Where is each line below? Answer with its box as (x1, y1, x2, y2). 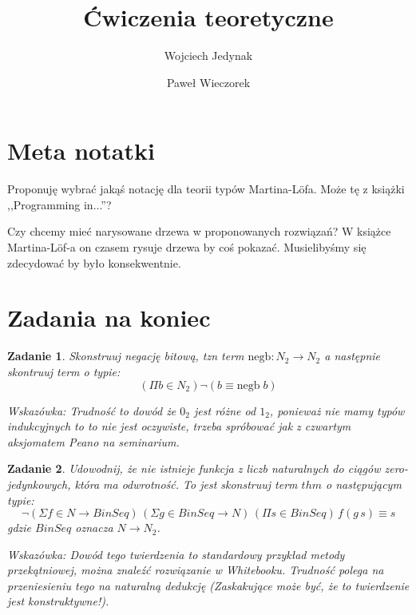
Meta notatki (7, 134, 155, 167)
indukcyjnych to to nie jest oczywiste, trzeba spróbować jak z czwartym (7, 418, 351, 434)
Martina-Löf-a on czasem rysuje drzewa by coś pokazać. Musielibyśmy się (7, 239, 366, 256)
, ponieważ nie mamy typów (269, 402, 405, 419)
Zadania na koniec (7, 301, 211, 334)
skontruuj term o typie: (7, 363, 121, 379)
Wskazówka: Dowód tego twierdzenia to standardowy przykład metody (7, 546, 345, 562)
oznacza (75, 519, 113, 536)
